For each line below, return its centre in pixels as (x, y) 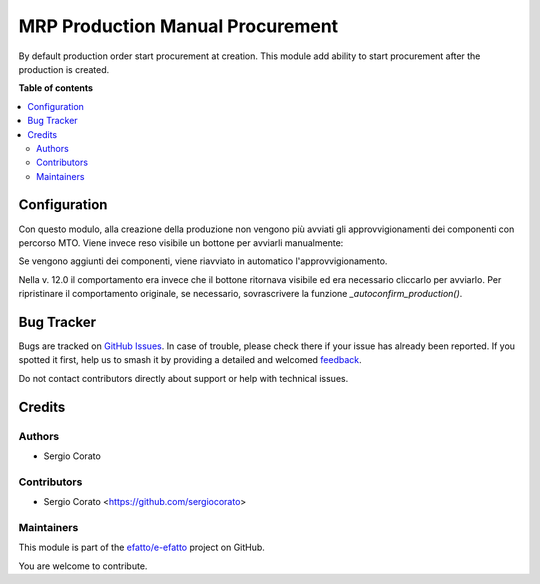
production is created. (64, 69)
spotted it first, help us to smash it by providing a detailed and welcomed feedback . (190, 360)
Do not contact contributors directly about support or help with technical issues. (183, 378)
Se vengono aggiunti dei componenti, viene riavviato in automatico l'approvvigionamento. (203, 261)
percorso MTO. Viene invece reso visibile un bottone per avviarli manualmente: (181, 242)
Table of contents (56, 88)
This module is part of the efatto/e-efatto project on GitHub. (141, 547)
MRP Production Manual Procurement (178, 26)
